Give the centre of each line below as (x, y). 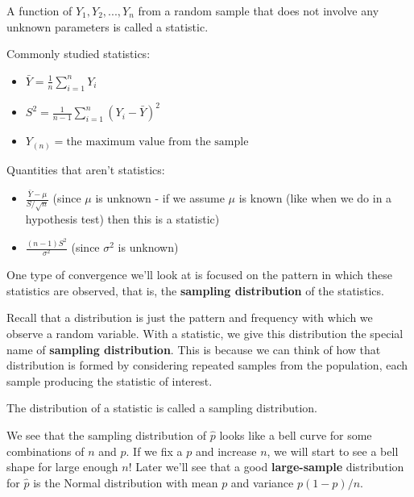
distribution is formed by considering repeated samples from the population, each (207, 365)
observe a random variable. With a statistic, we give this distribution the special (205, 333)
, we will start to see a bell (333, 451)
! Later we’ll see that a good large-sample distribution (266, 467)
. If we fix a (154, 451)
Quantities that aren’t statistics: (86, 169)
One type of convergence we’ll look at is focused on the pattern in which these (199, 275)
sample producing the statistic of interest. (110, 380)
